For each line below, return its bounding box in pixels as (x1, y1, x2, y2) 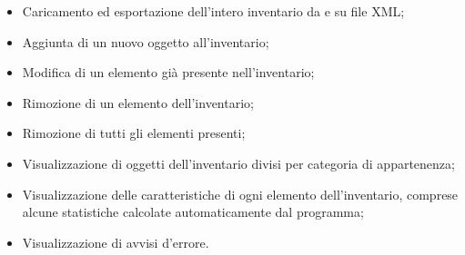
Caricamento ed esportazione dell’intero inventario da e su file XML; (22, 2, 405, 20)
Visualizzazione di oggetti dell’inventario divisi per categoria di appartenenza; (22, 153, 455, 172)
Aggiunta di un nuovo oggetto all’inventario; (22, 32, 269, 51)
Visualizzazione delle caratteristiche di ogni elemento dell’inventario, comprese (22, 184, 459, 203)
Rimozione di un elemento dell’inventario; (22, 93, 254, 112)
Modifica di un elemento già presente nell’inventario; (22, 63, 315, 82)
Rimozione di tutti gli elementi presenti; (22, 123, 246, 142)
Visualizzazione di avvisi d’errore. (22, 232, 209, 251)
